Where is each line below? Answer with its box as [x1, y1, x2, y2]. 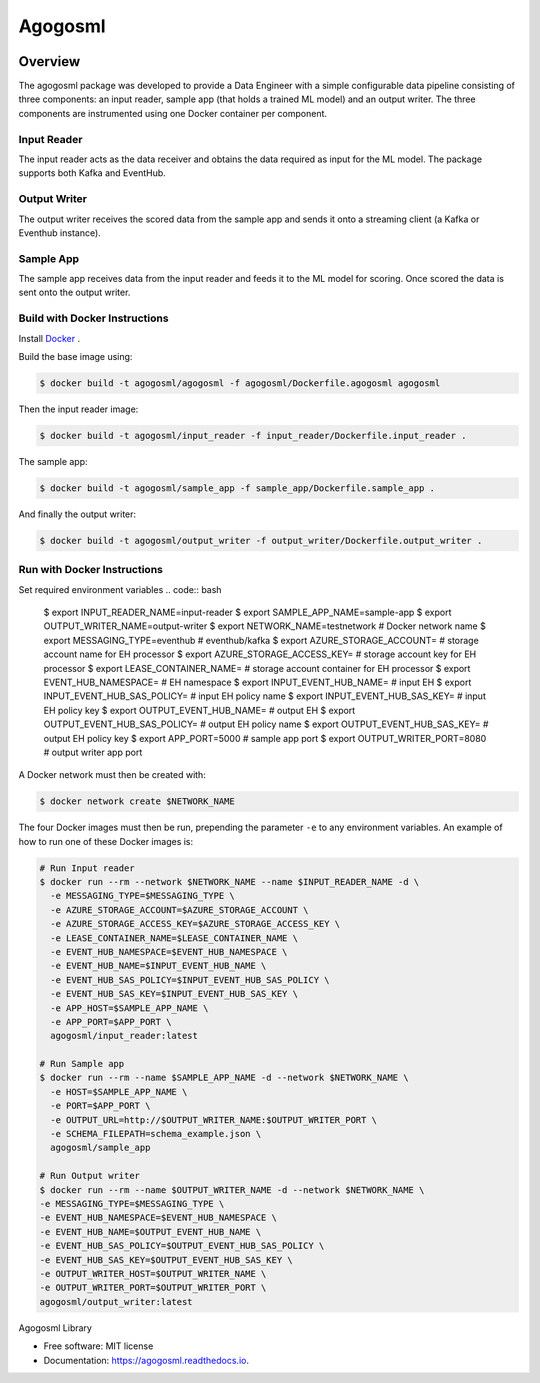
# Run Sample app [39, 1058, 125, 1070]
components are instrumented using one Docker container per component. [18, 107, 328, 119]
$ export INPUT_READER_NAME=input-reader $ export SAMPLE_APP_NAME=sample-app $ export [43, 606, 452, 618]
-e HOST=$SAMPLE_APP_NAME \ [50, 1086, 188, 1097]
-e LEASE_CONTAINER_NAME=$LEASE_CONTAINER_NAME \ [50, 932, 299, 944]
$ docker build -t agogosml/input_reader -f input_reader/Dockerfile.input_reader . [39, 430, 467, 441]
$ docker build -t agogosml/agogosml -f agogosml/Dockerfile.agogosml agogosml [39, 377, 441, 389]
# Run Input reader [39, 862, 135, 874]
